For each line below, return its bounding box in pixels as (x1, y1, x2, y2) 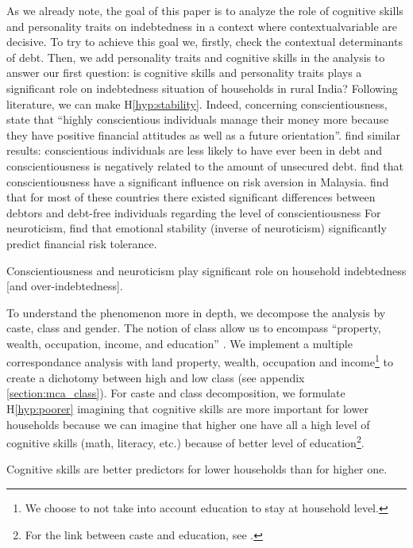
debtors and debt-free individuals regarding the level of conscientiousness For (6, 204, 381, 220)
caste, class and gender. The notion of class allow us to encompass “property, (6, 320, 381, 336)
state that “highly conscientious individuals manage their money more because (6, 111, 389, 128)
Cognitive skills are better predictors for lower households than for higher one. (6, 461, 388, 477)
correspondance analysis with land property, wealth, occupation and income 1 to (6, 351, 393, 370)
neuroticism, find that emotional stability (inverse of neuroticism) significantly (6, 220, 387, 236)
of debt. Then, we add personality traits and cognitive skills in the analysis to (6, 48, 385, 65)
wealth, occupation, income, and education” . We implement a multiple (6, 335, 353, 351)
